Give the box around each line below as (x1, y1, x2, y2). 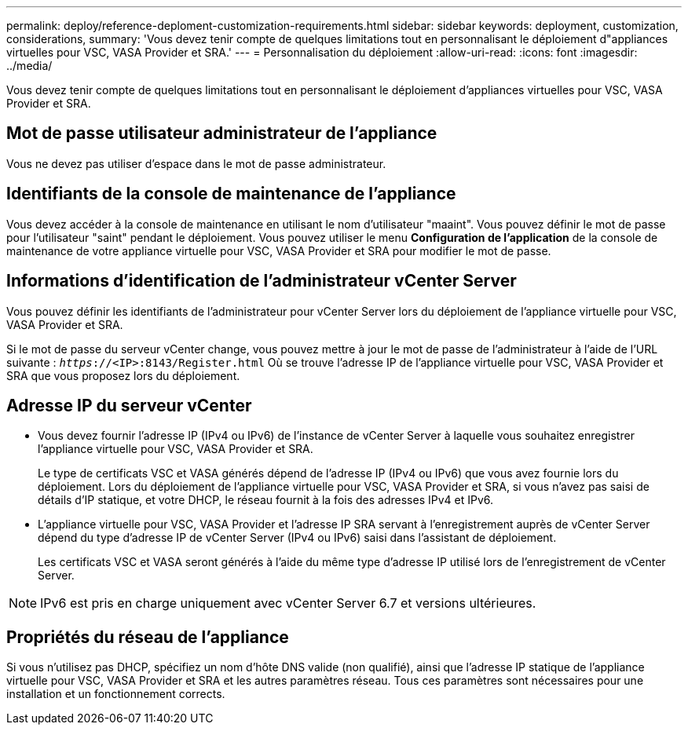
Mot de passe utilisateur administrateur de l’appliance (6, 123, 437, 144)
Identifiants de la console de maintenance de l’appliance (6, 184, 456, 204)
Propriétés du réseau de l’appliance (6, 627, 289, 647)
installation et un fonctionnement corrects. (6, 687, 225, 701)
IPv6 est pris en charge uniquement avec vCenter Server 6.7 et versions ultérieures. (40, 595, 536, 612)
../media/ (6, 59, 53, 72)
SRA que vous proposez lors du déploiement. (6, 368, 240, 382)
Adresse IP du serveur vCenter (6, 395, 252, 415)
